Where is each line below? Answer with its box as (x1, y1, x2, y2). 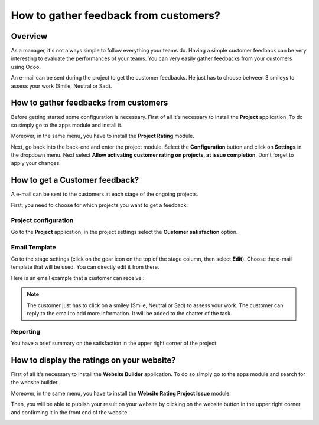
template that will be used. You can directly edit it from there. (11, 263, 159, 271)
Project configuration (11, 216, 74, 224)
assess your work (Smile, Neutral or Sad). (11, 83, 112, 90)
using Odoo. (11, 63, 41, 70)
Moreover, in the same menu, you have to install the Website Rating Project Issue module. (11, 390, 232, 397)
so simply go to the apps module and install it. (11, 121, 123, 129)
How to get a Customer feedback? (11, 175, 139, 185)
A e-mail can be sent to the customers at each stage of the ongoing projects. (11, 190, 198, 197)
